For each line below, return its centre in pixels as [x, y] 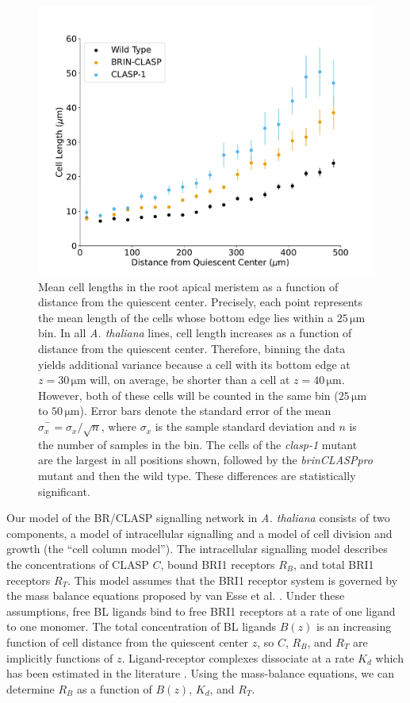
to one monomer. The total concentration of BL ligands [142, 626]
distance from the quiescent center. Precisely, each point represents [201, 302]
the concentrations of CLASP [78, 564]
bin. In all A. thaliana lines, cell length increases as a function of [195, 333]
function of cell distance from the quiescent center [128, 642]
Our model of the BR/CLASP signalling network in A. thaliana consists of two [198, 518]
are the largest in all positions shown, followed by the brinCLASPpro [205, 460]
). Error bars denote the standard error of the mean [205, 411]
